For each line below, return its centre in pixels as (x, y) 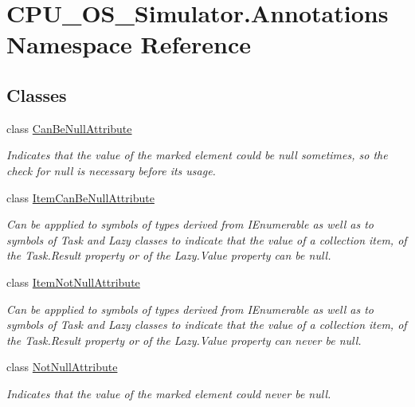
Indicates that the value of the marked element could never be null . (169, 393)
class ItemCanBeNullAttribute (80, 197)
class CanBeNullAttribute (69, 128)
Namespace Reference (129, 44)
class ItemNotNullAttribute (73, 282)
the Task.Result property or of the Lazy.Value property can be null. (169, 255)
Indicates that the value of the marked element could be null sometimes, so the (197, 155)
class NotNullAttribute (62, 367)
